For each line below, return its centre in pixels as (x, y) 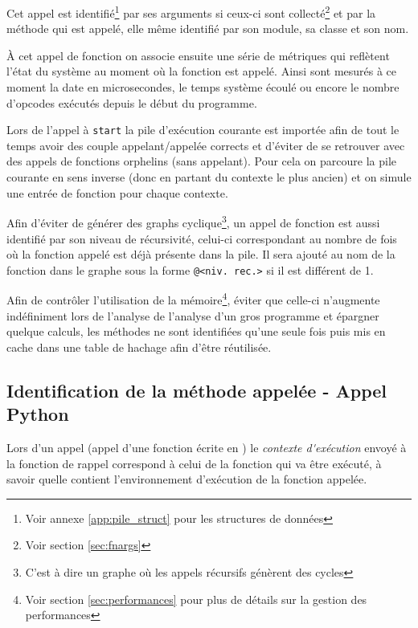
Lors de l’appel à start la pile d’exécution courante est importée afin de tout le (203, 130)
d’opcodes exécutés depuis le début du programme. (132, 102)
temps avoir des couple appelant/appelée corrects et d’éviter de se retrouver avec (206, 145)
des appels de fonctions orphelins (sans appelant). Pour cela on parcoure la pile (201, 161)
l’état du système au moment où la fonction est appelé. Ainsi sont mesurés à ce (202, 71)
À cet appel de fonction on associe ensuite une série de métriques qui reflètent (198, 55)
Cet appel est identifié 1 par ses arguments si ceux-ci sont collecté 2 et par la (191, 12)
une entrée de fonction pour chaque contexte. (117, 192)
